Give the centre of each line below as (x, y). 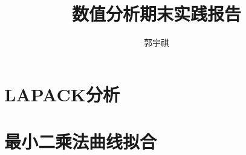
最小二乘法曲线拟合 (81, 141)
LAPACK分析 (62, 94)
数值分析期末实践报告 (156, 14)
